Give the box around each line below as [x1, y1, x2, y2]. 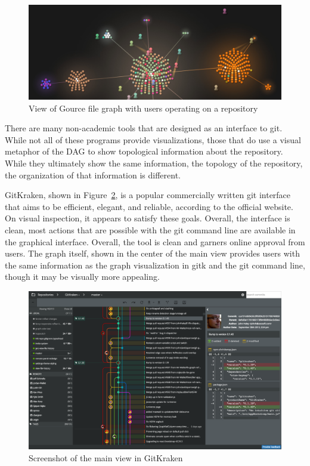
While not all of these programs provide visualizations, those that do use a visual [5, 133, 301, 146]
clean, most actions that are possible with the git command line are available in [5, 223, 296, 236]
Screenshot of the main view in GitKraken [29, 451, 183, 464]
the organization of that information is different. [5, 168, 181, 181]
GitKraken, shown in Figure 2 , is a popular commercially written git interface [5, 189, 291, 201]
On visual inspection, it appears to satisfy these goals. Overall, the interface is [5, 212, 290, 224]
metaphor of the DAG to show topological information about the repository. [5, 145, 283, 158]
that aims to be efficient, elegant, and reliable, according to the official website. [5, 200, 293, 212]
